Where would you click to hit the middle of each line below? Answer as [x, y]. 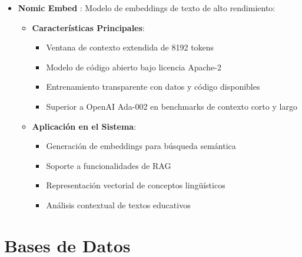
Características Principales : [88, 27]
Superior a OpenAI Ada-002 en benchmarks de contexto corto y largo [172, 106]
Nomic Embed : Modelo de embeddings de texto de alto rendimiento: [147, 8]
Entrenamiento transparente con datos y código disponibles [153, 87]
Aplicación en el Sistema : [84, 126]
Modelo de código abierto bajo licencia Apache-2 [134, 67]
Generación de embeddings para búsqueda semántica [141, 146]
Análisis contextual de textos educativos [118, 204]
